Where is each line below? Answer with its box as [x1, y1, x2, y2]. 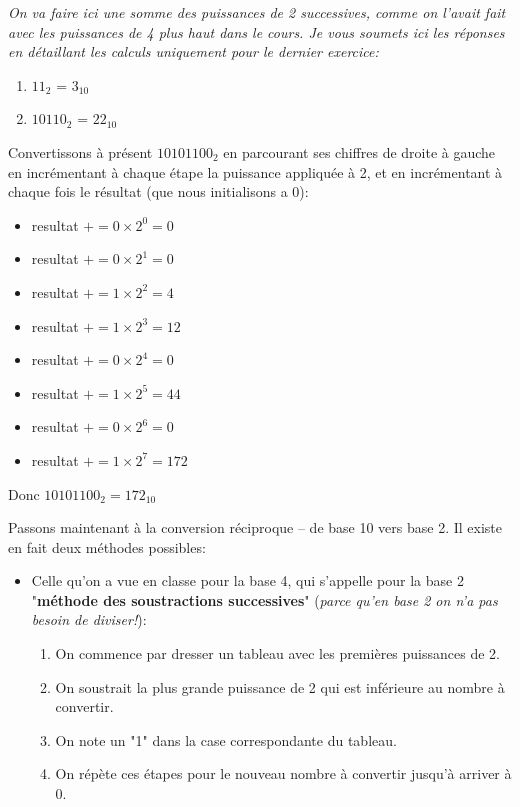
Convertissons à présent [8, 141, 153, 162]
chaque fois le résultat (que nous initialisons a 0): [8, 181, 309, 202]
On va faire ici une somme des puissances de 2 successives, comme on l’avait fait [8, 2, 506, 22]
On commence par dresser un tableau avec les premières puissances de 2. [55, 643, 500, 664]
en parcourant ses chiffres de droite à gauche [223, 141, 496, 162]
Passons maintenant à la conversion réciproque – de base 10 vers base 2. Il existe [8, 517, 503, 538]
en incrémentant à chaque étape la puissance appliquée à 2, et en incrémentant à [8, 161, 503, 182]
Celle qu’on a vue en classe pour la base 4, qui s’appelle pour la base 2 [31, 570, 464, 591]
